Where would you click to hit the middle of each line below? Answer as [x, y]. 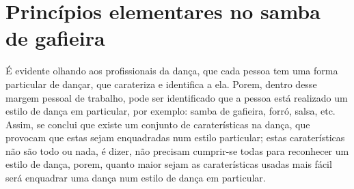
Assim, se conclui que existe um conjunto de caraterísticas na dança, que [158, 124]
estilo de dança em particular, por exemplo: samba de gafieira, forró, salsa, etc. [171, 111]
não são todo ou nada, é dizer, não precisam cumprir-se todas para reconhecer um [177, 150]
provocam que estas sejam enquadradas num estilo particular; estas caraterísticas [175, 137]
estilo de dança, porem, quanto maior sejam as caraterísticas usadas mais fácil [169, 164]
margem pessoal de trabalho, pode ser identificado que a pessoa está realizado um [177, 97]
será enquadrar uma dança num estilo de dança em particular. [136, 178]
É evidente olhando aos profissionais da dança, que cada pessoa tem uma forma [172, 71]
